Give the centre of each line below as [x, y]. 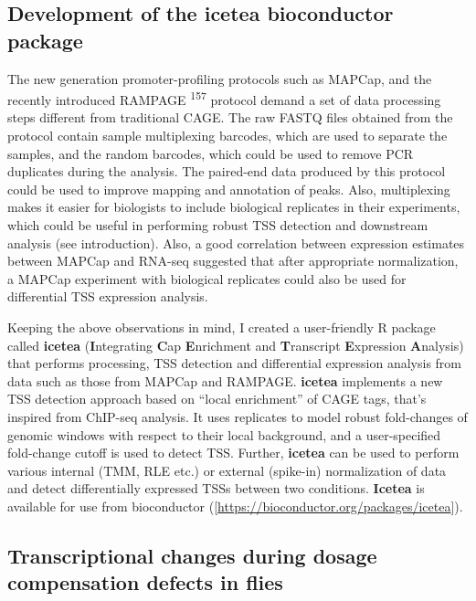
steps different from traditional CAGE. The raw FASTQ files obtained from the [230, 117]
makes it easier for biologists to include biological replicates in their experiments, [234, 207]
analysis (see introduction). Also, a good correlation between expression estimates [236, 243]
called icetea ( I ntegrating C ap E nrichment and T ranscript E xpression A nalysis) [236, 345]
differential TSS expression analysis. [108, 296]
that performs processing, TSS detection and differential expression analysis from [235, 363]
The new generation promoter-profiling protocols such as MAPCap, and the [220, 78]
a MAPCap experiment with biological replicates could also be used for [207, 278]
